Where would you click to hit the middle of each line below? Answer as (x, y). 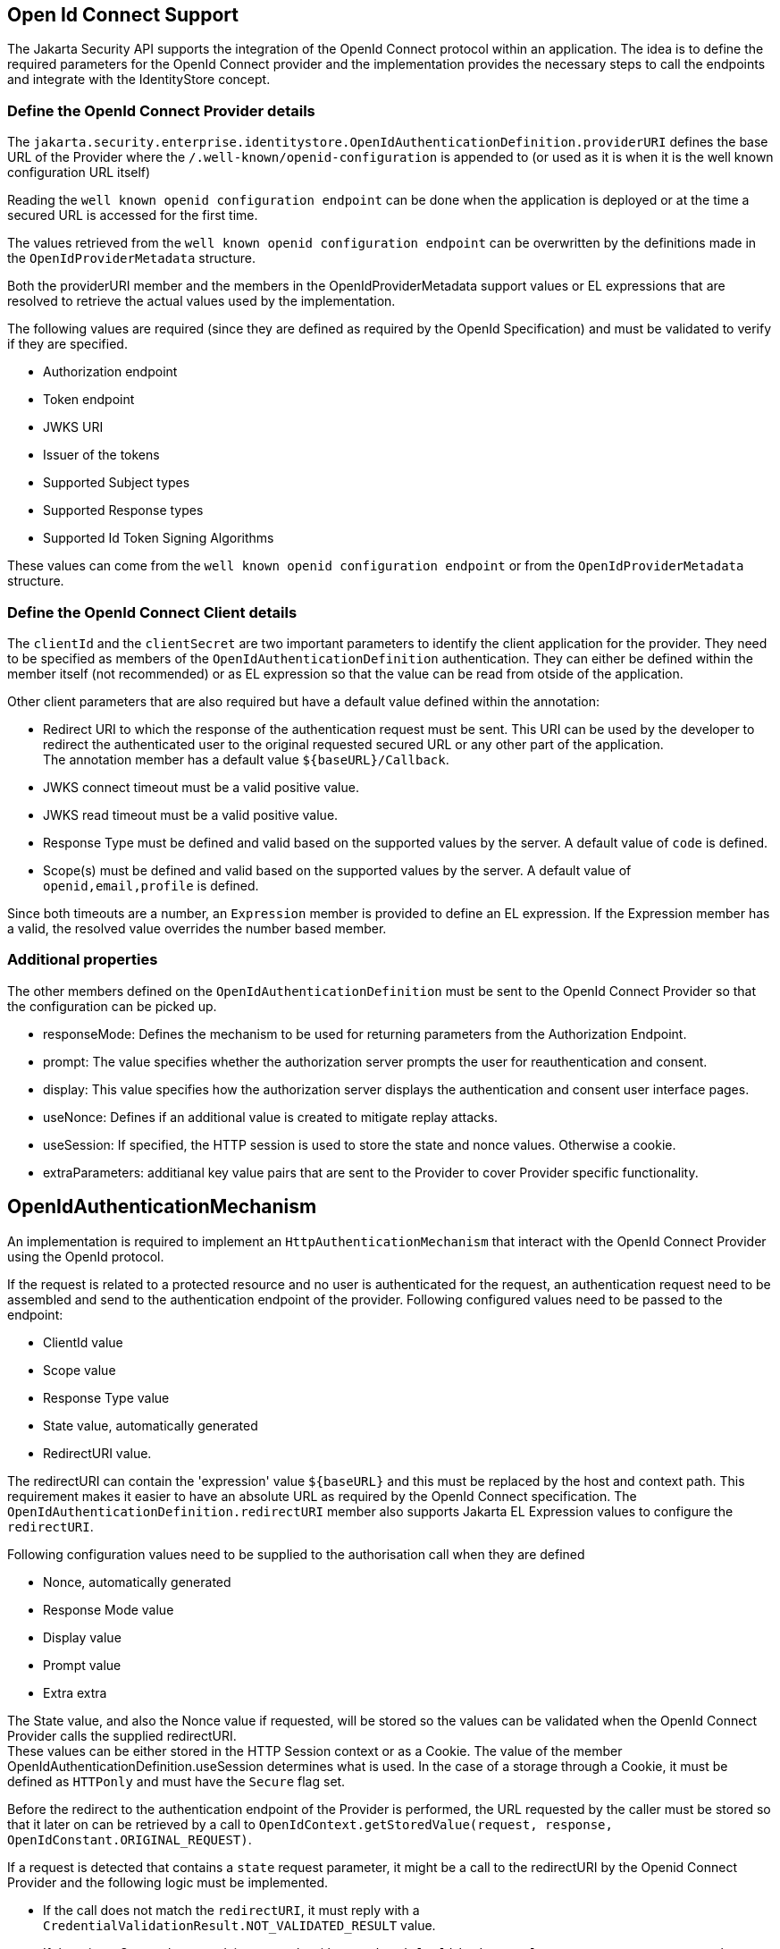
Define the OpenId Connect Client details (152, 612)
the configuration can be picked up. (112, 1006)
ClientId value (83, 1342)
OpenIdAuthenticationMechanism (162, 1207)
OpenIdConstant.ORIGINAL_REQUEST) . (130, 1839)
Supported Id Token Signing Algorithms (159, 538)
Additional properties (83, 960)
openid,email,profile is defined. (151, 885)
